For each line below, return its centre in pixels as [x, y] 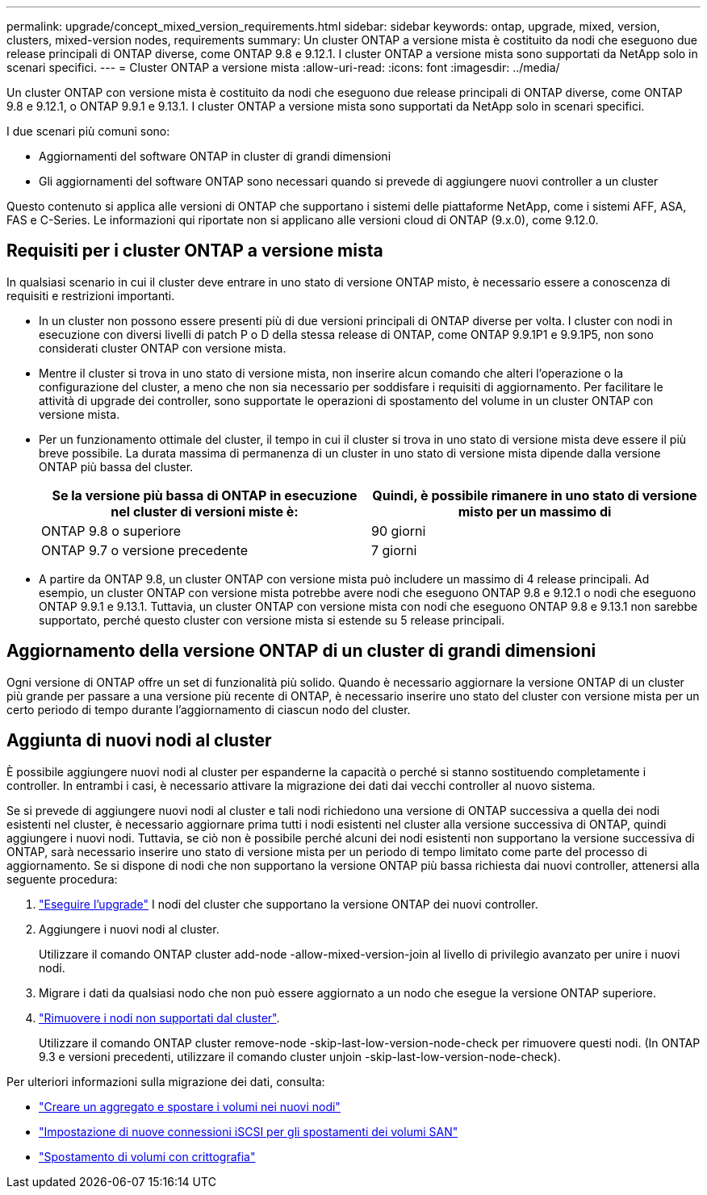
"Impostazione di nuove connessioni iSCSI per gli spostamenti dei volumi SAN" [249, 1131]
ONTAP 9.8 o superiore [111, 531]
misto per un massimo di [535, 511]
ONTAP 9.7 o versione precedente [145, 550]
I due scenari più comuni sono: [88, 131]
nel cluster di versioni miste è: [205, 511]
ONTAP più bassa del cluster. [116, 466]
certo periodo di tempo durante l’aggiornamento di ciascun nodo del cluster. [209, 709]
